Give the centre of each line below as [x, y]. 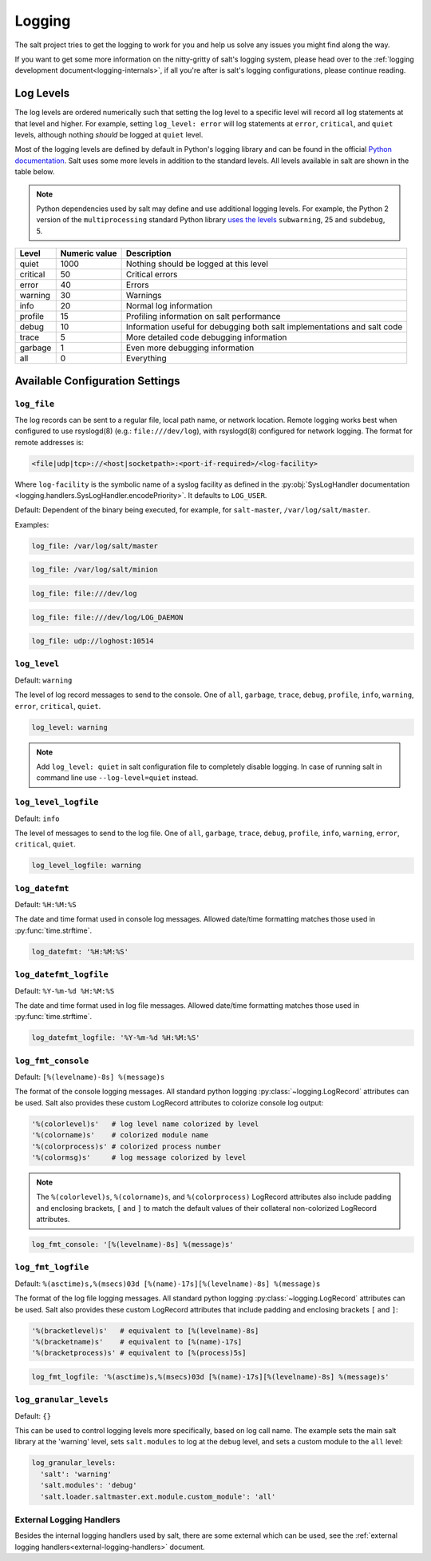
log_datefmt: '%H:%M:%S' [80, 952]
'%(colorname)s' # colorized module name [120, 1135]
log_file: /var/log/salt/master [95, 546]
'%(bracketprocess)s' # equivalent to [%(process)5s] [139, 1353]
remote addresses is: [49, 442]
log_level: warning [69, 727]
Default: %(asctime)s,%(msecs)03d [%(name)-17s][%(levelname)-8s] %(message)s [168, 1284]
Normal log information [169, 306]
